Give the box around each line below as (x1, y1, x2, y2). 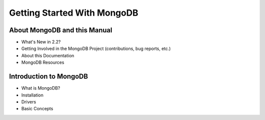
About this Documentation (21, 52, 75, 58)
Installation (21, 92, 44, 98)
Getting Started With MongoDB (9, 7, 138, 18)
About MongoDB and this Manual (9, 26, 112, 34)
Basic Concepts (21, 106, 53, 112)
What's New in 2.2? (21, 39, 61, 45)
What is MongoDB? (21, 85, 60, 91)
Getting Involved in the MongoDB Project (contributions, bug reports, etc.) (21, 46, 171, 51)
